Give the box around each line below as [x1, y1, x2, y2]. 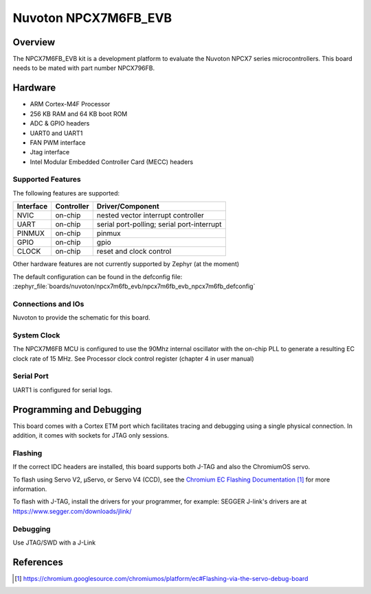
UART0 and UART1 [30, 129, 83, 137]
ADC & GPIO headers [30, 119, 90, 128]
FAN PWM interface [30, 138, 86, 147]
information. [12, 485, 47, 493]
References [12, 556, 63, 568]
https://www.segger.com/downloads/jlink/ [12, 507, 132, 515]
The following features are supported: [12, 189, 120, 197]
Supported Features [12, 175, 82, 185]
